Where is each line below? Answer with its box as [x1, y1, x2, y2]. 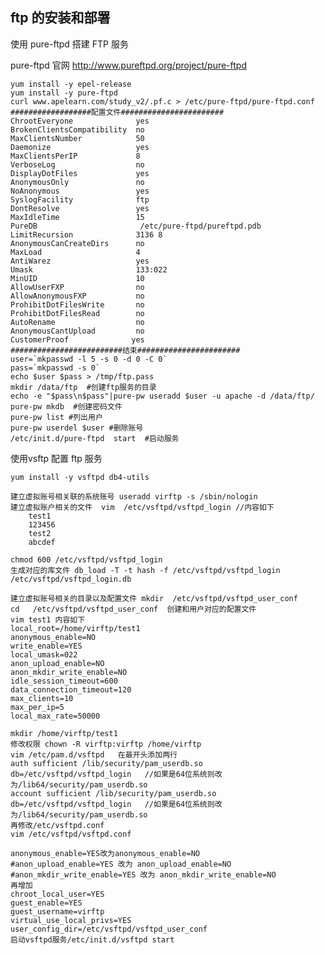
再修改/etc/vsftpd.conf [10, 820, 105, 830]
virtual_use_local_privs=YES [10, 915, 132, 925]
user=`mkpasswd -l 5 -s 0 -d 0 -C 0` [10, 354, 168, 364]
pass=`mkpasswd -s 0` [10, 363, 101, 373]
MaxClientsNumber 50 [10, 133, 145, 143]
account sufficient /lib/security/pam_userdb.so [10, 788, 217, 798]
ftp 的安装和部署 [10, 9, 111, 27]
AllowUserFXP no [10, 282, 145, 292]
